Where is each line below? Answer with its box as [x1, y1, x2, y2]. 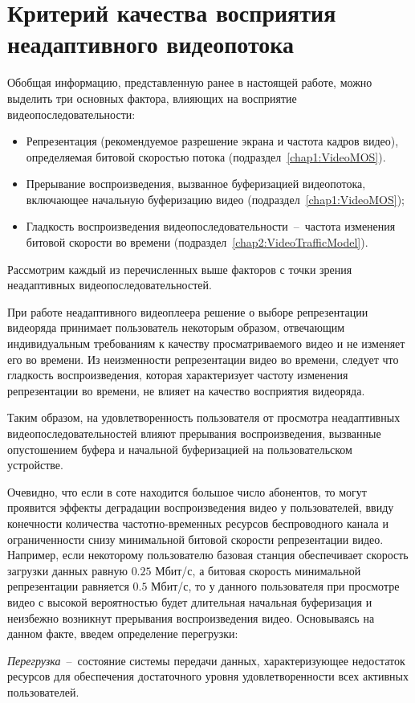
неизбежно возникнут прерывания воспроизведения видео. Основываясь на [7, 609, 375, 626]
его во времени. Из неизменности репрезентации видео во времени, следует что [7, 350, 399, 367]
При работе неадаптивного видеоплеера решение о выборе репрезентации [7, 303, 368, 320]
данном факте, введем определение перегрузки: [7, 625, 238, 642]
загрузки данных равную [7, 562, 128, 578]
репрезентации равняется [7, 578, 129, 595]
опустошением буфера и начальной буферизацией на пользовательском [7, 440, 352, 457]
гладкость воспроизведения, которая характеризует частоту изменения [7, 366, 348, 383]
